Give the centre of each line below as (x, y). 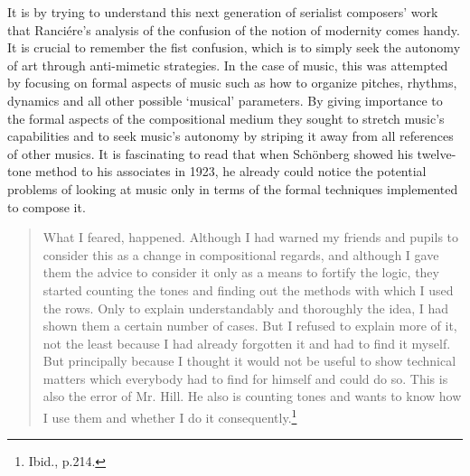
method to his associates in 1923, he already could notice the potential (231, 171)
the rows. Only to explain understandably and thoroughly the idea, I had (246, 308)
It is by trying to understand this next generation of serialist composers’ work (223, 12)
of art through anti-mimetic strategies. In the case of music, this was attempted (228, 65)
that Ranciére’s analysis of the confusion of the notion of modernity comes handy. (234, 29)
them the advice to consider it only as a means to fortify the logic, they (241, 272)
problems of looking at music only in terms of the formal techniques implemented (233, 188)
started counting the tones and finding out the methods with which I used (248, 289)
